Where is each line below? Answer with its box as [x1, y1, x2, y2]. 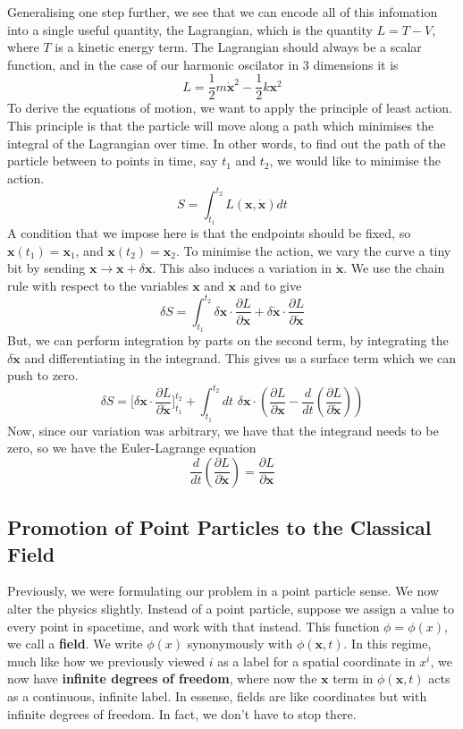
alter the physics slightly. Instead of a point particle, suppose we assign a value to [7, 599, 455, 618]
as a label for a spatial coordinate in [217, 651, 416, 670]
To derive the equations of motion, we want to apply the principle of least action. [7, 98, 453, 117]
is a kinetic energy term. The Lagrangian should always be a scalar [55, 38, 422, 56]
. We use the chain [343, 259, 445, 277]
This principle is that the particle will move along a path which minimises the [7, 116, 434, 135]
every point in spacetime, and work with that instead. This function [7, 616, 380, 635]
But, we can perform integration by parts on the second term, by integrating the [7, 331, 449, 350]
